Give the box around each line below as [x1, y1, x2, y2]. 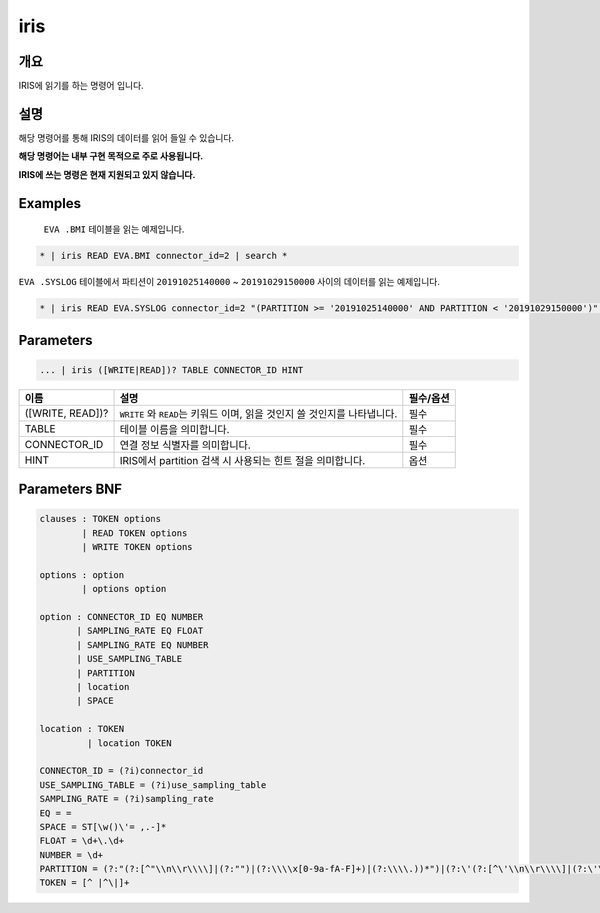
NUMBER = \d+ [39, 849, 104, 860]
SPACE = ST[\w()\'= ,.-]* [39, 821, 167, 832]
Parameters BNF [18, 481, 123, 498]
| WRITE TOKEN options [81, 541, 194, 553]
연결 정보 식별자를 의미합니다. [119, 438, 252, 452]
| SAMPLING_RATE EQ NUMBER [76, 639, 209, 650]
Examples [18, 195, 82, 212]
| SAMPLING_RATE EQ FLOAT [76, 625, 204, 637]
